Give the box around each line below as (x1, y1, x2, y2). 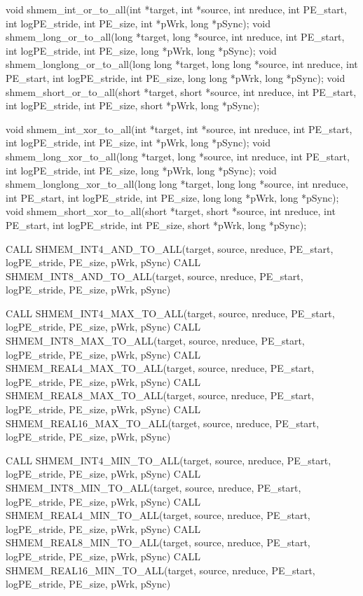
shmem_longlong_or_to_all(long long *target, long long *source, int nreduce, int (6, 57, 358, 71)
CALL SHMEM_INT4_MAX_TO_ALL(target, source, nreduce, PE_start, (6, 305, 335, 320)
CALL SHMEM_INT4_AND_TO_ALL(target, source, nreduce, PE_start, (6, 241, 334, 256)
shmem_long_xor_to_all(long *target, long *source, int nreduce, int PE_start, (6, 148, 350, 163)
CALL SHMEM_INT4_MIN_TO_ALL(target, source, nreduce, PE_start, (6, 452, 331, 467)
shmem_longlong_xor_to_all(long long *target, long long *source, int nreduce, (6, 176, 348, 191)
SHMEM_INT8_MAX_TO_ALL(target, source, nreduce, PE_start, (6, 333, 305, 348)
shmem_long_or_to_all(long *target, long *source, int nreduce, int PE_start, (6, 29, 345, 44)
